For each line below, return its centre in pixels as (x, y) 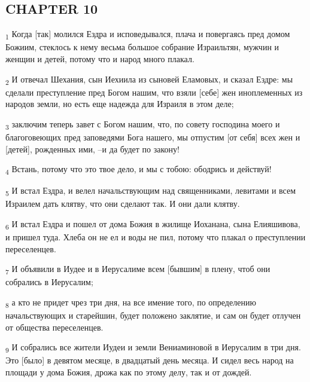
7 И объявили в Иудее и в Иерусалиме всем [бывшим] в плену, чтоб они (138, 270)
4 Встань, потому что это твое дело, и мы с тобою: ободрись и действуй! (139, 169)
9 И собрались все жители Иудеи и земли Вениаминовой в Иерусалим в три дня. (153, 348)
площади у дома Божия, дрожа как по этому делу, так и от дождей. (129, 372)
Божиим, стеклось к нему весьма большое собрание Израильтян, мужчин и (142, 47)
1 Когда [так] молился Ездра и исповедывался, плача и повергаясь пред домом (148, 34)
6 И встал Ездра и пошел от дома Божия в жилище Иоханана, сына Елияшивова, (153, 224)
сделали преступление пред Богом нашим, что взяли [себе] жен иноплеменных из (154, 92)
